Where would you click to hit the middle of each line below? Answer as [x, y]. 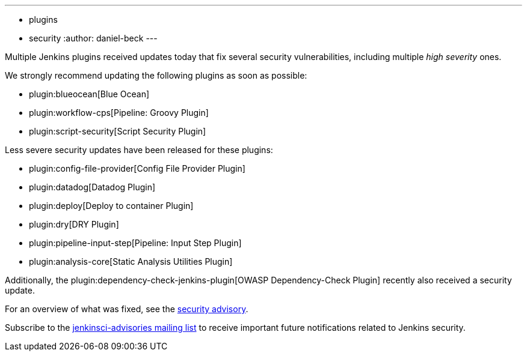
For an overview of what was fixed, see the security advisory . [127, 309]
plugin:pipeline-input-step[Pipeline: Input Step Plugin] [135, 243]
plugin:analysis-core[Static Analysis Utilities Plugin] [131, 261]
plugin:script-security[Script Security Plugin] [118, 131]
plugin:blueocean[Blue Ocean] [89, 94]
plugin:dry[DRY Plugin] [74, 224]
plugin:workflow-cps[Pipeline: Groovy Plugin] [119, 113]
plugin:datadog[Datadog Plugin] [92, 187]
